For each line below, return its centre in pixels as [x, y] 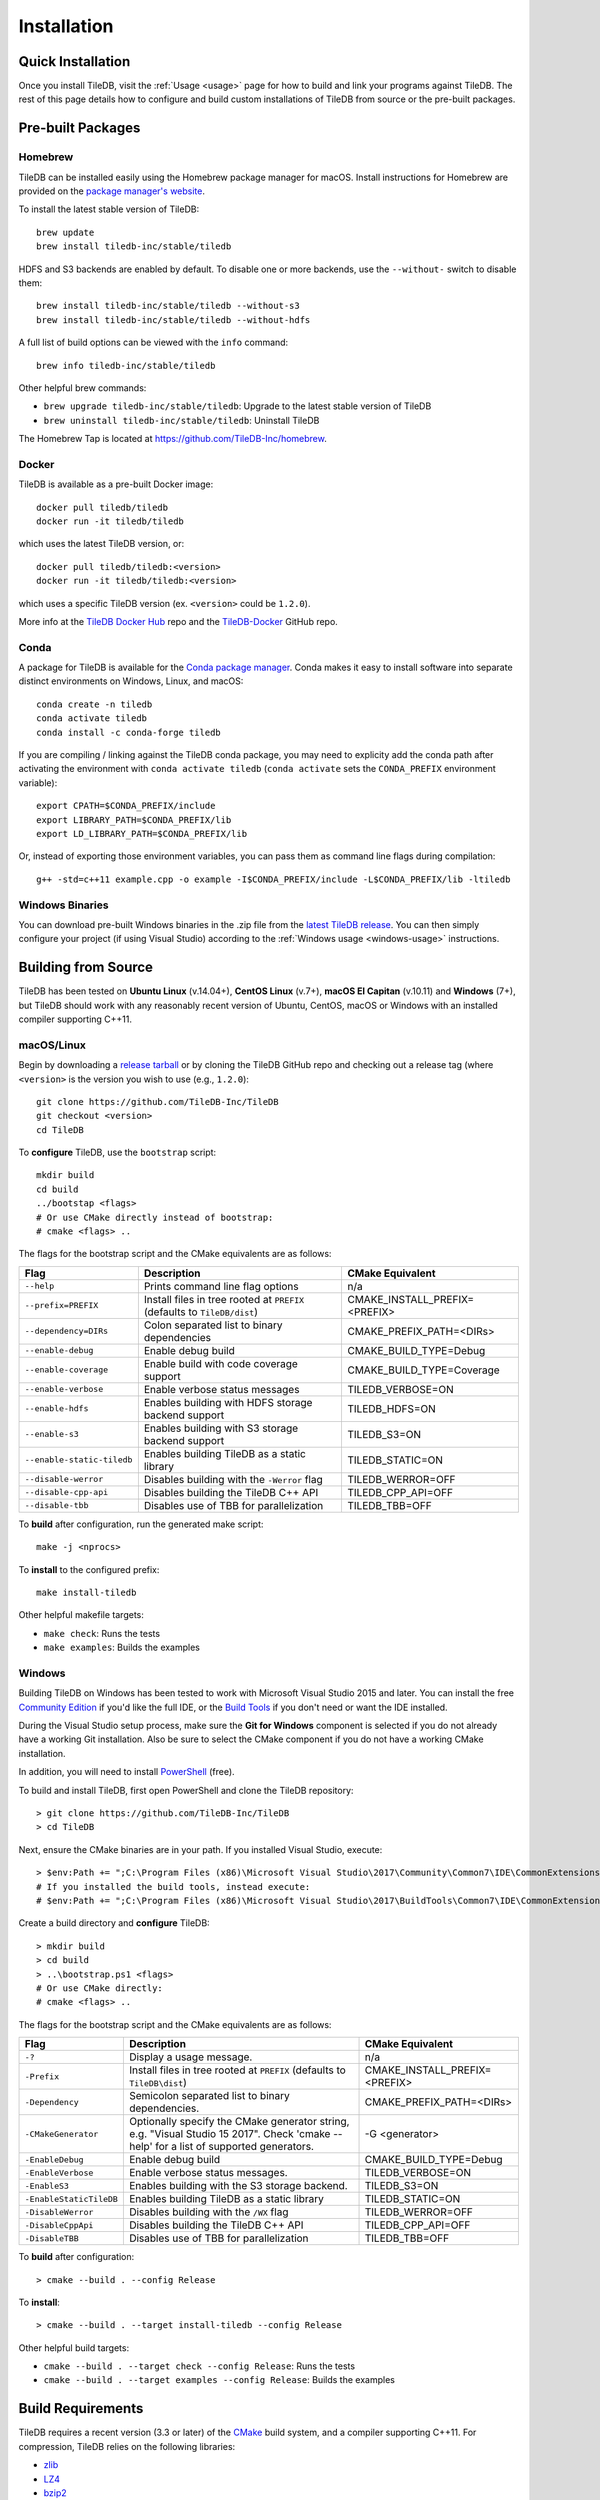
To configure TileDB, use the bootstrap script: [117, 1152]
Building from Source [86, 967]
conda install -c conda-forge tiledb [129, 732]
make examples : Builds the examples [121, 1647]
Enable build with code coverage [221, 1363]
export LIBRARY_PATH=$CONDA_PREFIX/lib [134, 819]
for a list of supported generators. [235, 2147]
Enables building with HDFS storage [228, 1402]
